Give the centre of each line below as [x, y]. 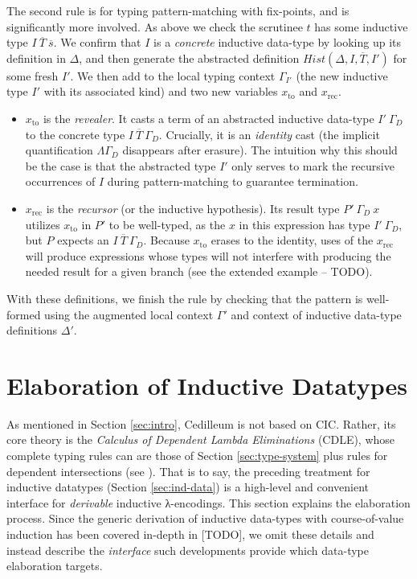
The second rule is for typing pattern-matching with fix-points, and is [178, 10]
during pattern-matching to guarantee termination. [233, 181]
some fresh [33, 75]
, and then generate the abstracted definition [189, 57]
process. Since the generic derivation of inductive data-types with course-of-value [205, 518]
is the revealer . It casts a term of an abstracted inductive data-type [208, 118]
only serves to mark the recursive [313, 165]
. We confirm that [97, 42]
